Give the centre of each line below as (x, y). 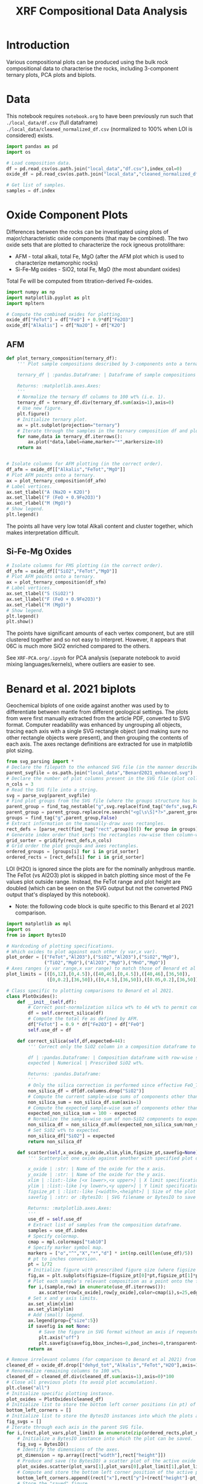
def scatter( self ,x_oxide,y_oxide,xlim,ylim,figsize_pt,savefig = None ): (109, 1152)
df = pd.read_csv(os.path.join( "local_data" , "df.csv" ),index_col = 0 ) (94, 169)
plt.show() (20, 622)
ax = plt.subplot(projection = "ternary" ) (69, 425)
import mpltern (25, 303)
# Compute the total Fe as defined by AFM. (83, 1019)
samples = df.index (31, 191)
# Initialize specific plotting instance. (60, 1393)
